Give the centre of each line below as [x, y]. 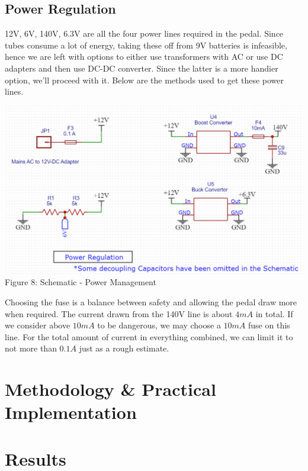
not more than [31, 348]
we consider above [38, 325]
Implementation [71, 412]
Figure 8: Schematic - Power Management [81, 282]
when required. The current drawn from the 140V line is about [119, 313]
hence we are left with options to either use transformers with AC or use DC [144, 57]
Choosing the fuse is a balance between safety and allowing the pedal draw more [151, 301]
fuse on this [269, 325]
